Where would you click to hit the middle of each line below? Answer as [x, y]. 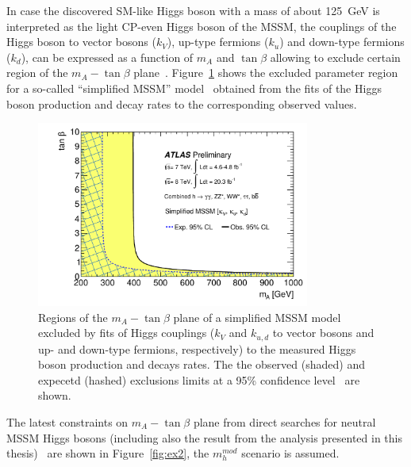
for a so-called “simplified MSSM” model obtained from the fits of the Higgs [194, 88]
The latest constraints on [67, 422]
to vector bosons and [323, 333]
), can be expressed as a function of [107, 57]
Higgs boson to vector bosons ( [81, 42]
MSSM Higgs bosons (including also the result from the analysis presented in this [204, 437]
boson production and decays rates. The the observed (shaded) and [202, 364]
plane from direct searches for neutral [284, 422]
